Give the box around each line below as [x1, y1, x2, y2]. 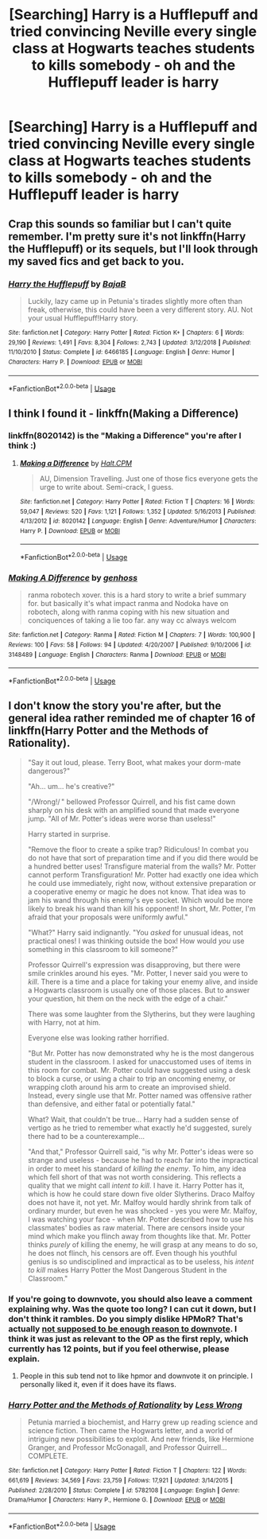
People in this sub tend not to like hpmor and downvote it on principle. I [19, 1371, 253, 1381]
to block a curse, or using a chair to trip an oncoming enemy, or [27, 1074, 236, 1083]
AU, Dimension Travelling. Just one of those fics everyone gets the [39, 473, 258, 483]
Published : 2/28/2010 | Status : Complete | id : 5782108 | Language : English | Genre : [8, 1486, 240, 1494]
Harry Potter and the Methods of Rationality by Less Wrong [8, 1400, 242, 1411]
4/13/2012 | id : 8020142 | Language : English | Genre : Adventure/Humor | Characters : [19, 517, 257, 526]
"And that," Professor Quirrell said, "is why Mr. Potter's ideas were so [27, 1147, 254, 1156]
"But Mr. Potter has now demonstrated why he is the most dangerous [27, 1048, 254, 1058]
